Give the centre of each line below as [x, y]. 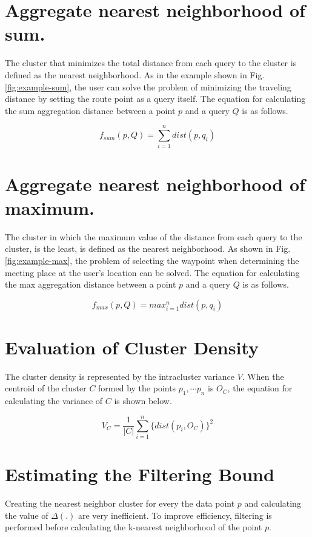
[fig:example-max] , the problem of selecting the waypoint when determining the [152, 260]
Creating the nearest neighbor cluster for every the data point [120, 503]
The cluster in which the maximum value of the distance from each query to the [154, 236]
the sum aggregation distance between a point [90, 110]
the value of [27, 515]
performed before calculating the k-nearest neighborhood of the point [134, 527]
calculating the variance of [54, 401]
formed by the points [137, 388]
